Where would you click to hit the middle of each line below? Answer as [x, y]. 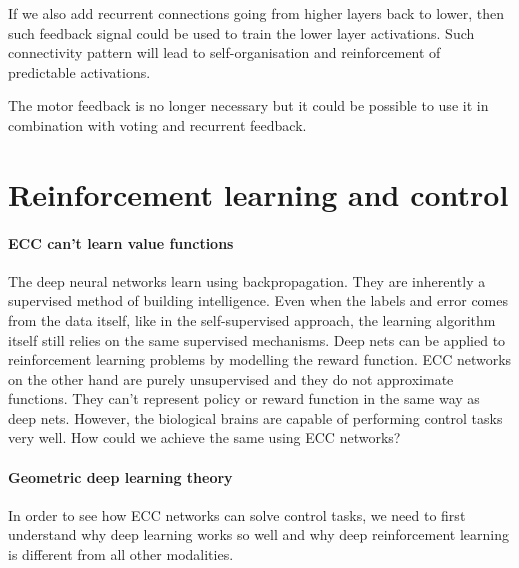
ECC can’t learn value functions [121, 242]
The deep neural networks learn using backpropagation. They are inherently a [247, 280]
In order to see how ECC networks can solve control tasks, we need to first [237, 514]
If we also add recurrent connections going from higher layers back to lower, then [256, 13]
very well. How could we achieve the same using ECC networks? [204, 437]
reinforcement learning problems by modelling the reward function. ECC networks [260, 359]
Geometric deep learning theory [120, 476]
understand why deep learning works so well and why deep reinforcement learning [258, 534]
